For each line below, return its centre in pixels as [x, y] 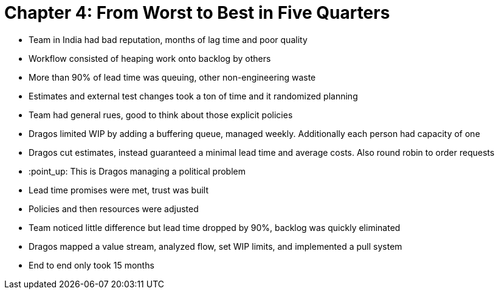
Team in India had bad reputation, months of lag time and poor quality [168, 39]
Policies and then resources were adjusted [114, 209]
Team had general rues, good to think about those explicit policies [161, 115]
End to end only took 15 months [91, 265]
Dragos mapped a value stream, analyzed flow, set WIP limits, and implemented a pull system [215, 246]
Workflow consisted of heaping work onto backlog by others [150, 58]
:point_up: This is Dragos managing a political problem [137, 171]
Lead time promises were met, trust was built [119, 190]
